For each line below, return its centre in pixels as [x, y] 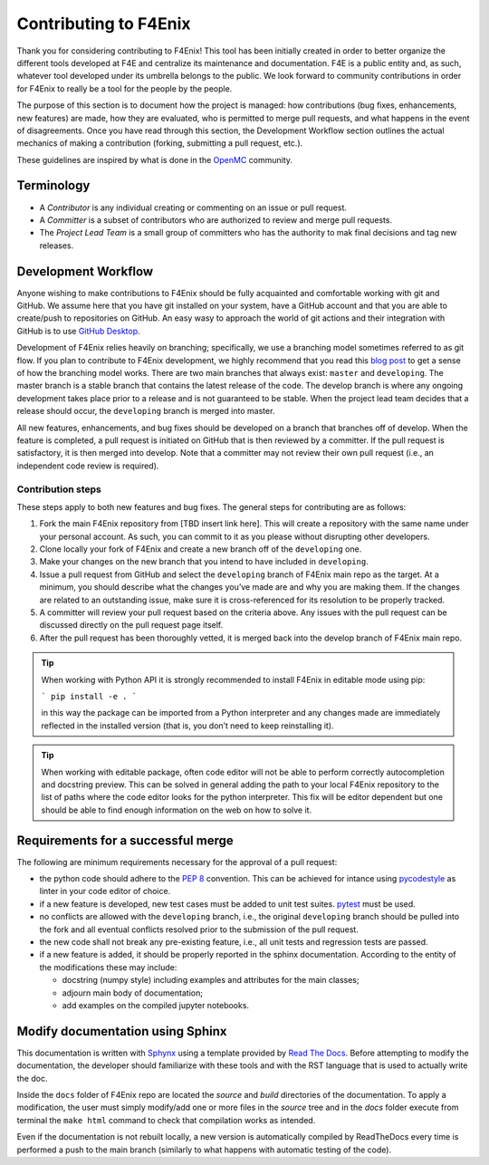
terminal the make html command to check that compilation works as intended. [166, 1120]
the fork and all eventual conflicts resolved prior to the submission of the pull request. [199, 929]
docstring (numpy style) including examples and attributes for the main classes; [211, 980]
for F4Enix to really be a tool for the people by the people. [125, 88]
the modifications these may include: [108, 967]
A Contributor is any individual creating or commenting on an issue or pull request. [193, 207]
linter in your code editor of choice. [105, 891]
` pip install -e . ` [89, 696]
